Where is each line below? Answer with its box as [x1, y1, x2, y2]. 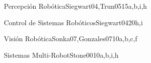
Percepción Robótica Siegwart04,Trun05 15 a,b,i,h [4, 1, 147, 11]
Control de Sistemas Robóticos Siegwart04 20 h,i [4, 17, 143, 27]
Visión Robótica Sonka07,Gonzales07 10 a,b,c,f [4, 33, 137, 44]
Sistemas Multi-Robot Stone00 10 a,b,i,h [4, 49, 119, 60]
